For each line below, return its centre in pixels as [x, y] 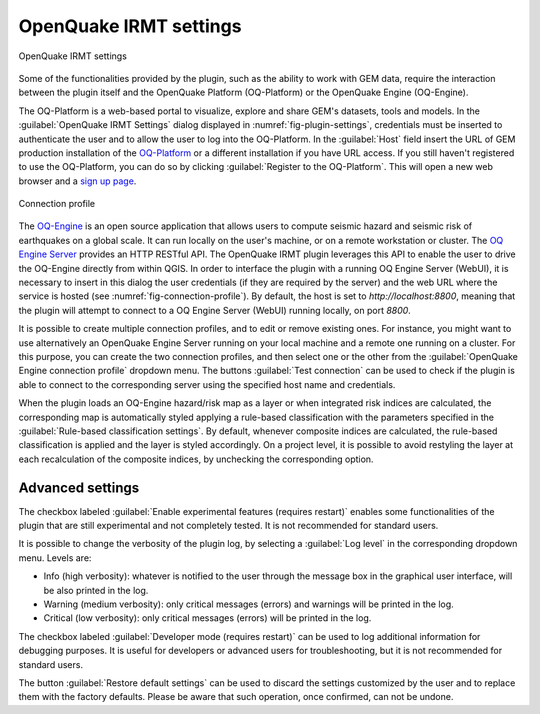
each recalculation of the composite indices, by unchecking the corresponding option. [196, 459]
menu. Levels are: [55, 557]
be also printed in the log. [96, 590]
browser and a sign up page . [77, 181]
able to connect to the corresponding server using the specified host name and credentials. [207, 384]
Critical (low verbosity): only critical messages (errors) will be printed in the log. [207, 618]
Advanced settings [79, 487]
